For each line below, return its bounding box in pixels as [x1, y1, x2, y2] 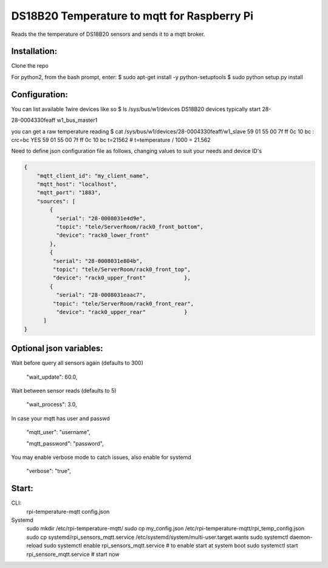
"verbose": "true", [26, 468, 71, 475]
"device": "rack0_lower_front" [55, 232, 149, 239]
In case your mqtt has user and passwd [11, 415, 111, 422]
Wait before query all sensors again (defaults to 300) [11, 359, 144, 366]
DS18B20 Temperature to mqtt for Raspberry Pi [11, 9, 253, 23]
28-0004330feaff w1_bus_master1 [11, 116, 98, 124]
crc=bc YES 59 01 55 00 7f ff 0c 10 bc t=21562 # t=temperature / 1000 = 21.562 [11, 136, 211, 143]
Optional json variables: [11, 343, 103, 354]
